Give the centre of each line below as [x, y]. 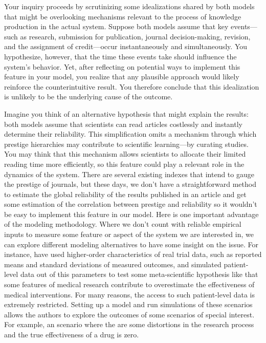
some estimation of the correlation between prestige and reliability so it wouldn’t [131, 204]
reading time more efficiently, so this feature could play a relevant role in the [124, 164]
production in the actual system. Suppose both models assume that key [116, 26]
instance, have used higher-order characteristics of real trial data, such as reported [133, 254]
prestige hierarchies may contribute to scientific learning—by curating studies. [126, 144]
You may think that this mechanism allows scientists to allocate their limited [125, 154]
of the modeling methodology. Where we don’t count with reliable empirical [123, 224]
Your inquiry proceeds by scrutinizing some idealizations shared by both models [129, 6]
